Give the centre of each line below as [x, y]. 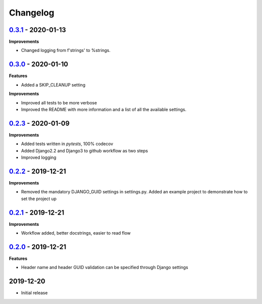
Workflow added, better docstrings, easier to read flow [76, 233]
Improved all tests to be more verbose [59, 102]
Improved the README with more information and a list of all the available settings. [104, 109]
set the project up [39, 199]
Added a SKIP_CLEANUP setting [53, 84]
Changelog [32, 13]
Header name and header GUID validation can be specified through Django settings [105, 268]
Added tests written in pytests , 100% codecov [67, 144]
